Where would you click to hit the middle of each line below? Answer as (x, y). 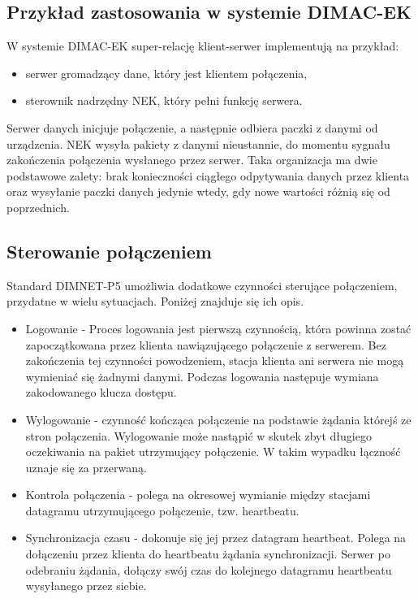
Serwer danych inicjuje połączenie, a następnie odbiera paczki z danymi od (192, 127)
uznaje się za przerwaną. (86, 467)
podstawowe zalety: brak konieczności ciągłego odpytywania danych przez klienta (208, 175)
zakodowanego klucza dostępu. (101, 392)
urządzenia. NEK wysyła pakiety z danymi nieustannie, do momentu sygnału (198, 143)
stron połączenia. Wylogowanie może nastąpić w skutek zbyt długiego (198, 435)
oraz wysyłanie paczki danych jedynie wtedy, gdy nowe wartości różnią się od (198, 191)
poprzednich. (38, 207)
